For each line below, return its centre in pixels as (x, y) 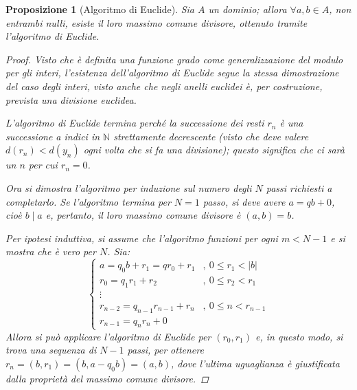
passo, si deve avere (244, 201)
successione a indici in (53, 136)
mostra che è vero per (51, 251)
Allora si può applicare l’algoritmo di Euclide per (108, 336)
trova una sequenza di (51, 350)
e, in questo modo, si (299, 336)
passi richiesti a (299, 187)
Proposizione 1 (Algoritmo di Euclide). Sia (100, 9)
